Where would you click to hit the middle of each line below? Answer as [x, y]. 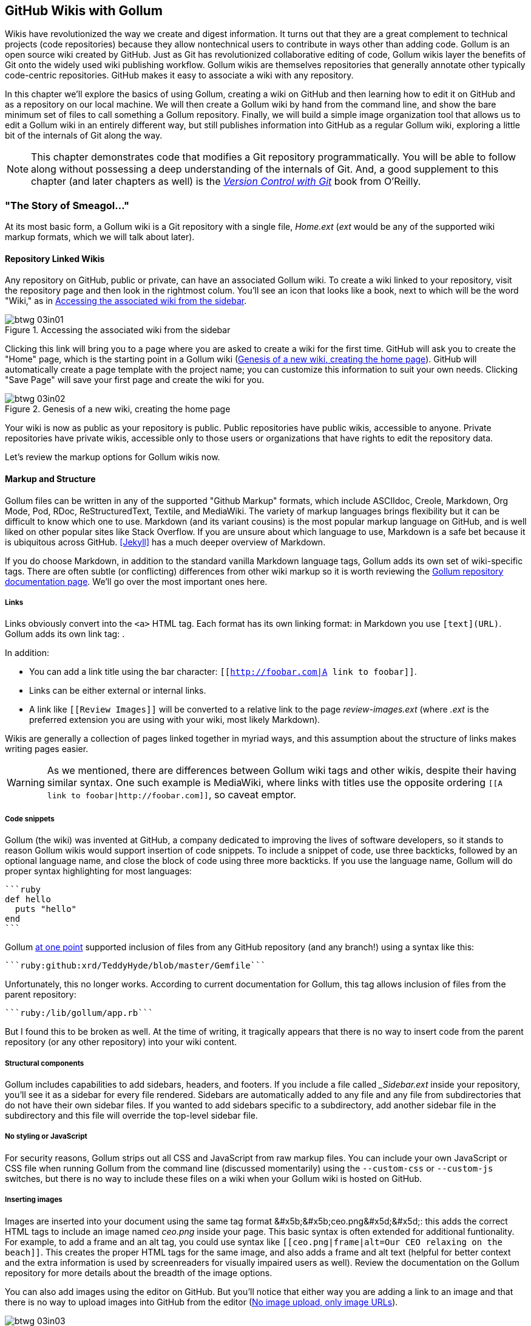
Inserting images [34, 1200]
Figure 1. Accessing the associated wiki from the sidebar [118, 330]
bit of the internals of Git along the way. [84, 136]
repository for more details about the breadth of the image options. [139, 1272]
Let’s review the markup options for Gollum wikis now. [113, 457]
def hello [28, 900]
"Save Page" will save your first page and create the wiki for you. [135, 380]
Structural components [45, 1063]
